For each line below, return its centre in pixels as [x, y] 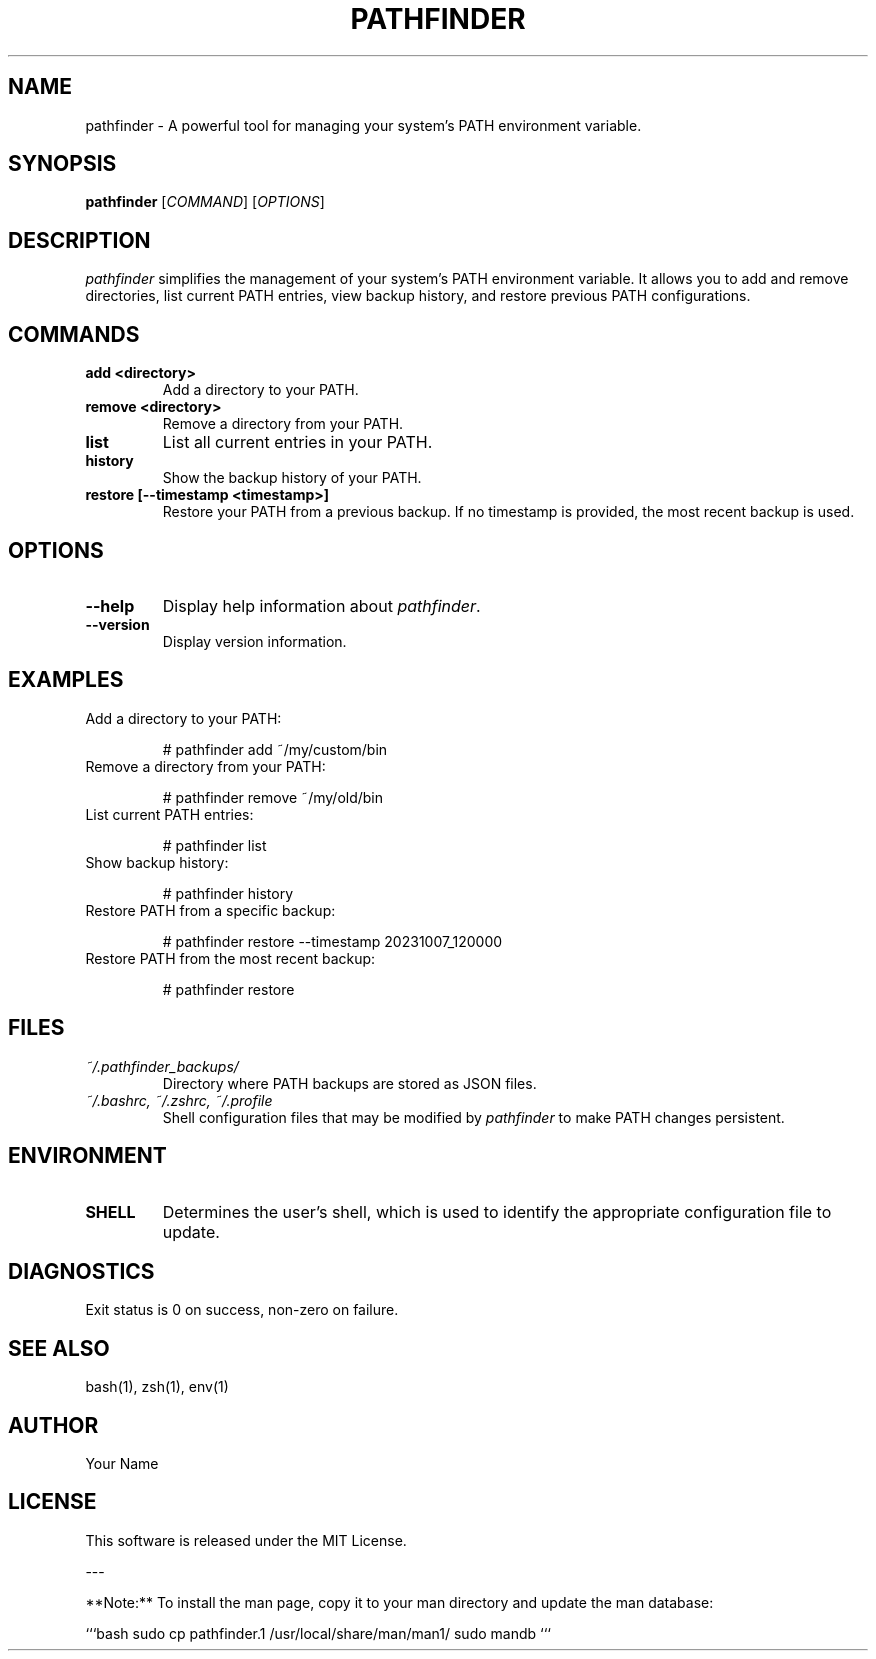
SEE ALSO [59, 1348]
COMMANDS [74, 334]
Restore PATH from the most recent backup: [230, 958]
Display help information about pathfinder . [321, 605]
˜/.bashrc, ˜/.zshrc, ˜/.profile [179, 1100]
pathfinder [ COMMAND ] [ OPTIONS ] [205, 202]
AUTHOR [53, 1425]
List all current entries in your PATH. [297, 442]
